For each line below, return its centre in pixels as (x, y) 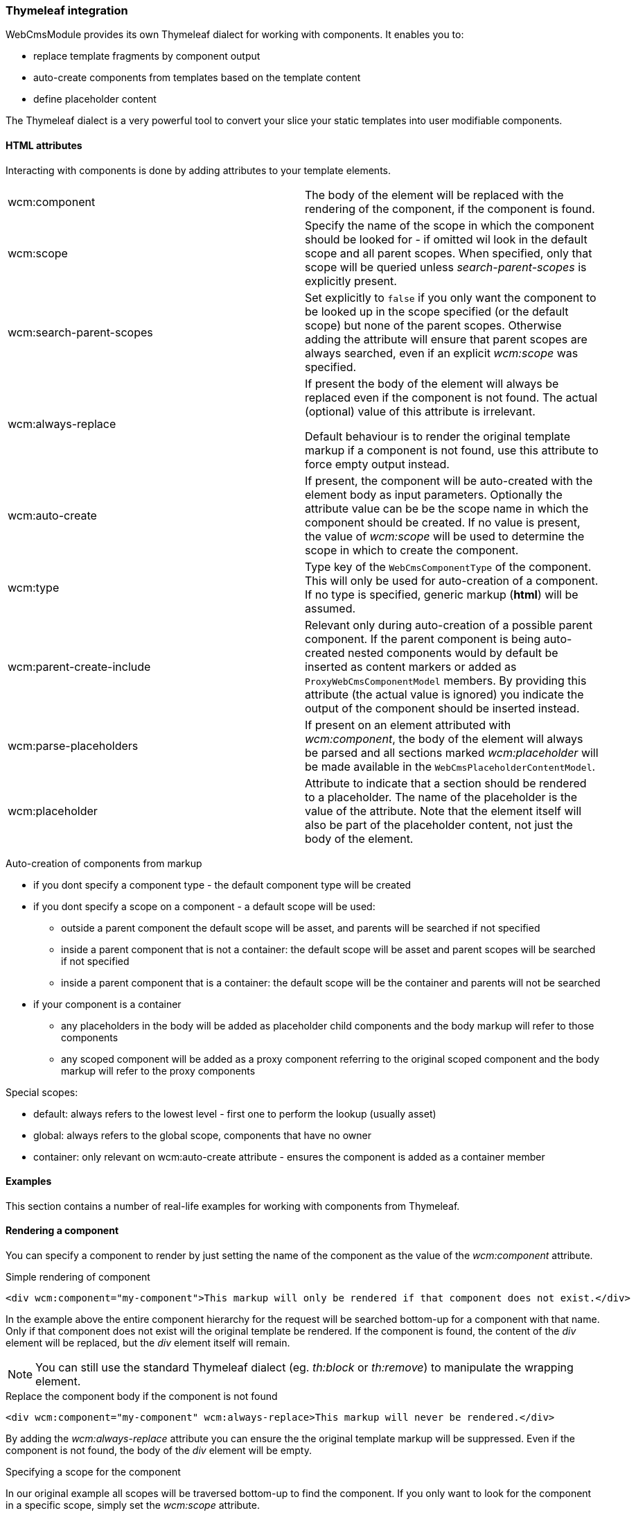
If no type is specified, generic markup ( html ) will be (442, 594)
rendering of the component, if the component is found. (450, 208)
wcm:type (34, 587)
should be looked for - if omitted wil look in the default (446, 239)
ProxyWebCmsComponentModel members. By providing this (446, 680)
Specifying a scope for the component (93, 1472)
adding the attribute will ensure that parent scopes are (446, 339)
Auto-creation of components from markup (104, 863)
